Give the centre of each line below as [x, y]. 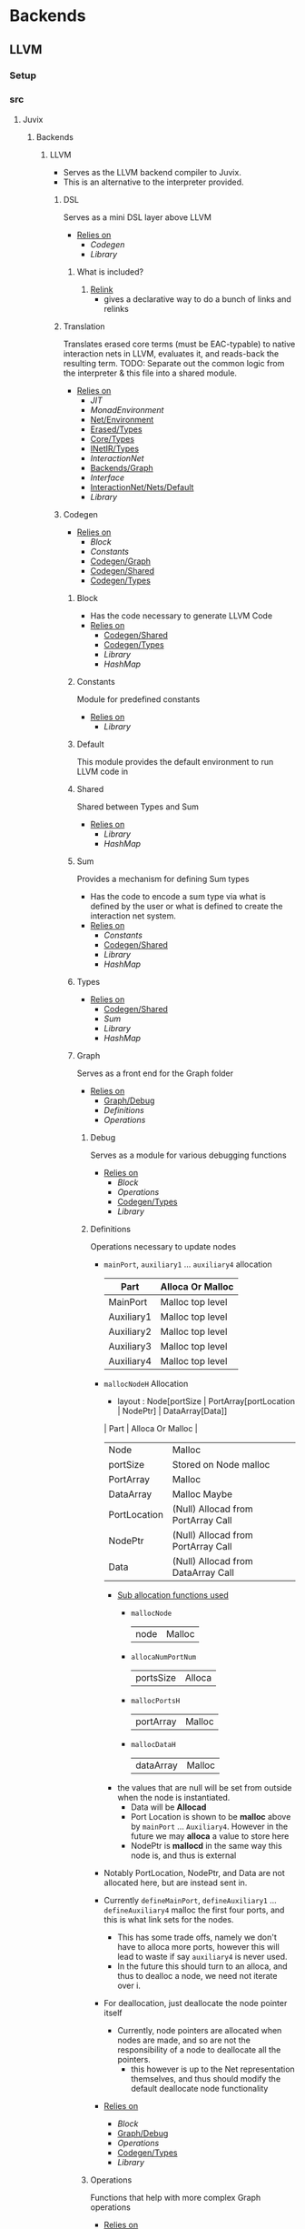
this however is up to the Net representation [213, 2069]
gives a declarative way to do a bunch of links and [198, 299]
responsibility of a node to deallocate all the [199, 2049]
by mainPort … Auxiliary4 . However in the [210, 1826]
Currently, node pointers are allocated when [200, 2030]
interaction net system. [133, 916]
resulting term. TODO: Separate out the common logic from [174, 363]
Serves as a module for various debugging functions [189, 1155]
